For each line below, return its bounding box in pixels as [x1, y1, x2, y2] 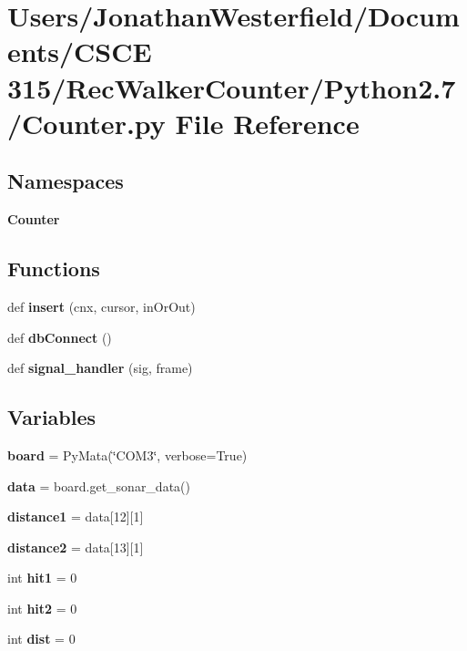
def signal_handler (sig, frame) [7, 358, 193, 377]
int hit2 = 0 [7, 598, 77, 617]
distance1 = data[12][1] [7, 507, 144, 526]
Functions [7, 254, 100, 283]
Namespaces [7, 167, 124, 195]
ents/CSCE [7, 33, 152, 70]
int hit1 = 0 [7, 568, 77, 587]
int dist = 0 [7, 629, 76, 648]
